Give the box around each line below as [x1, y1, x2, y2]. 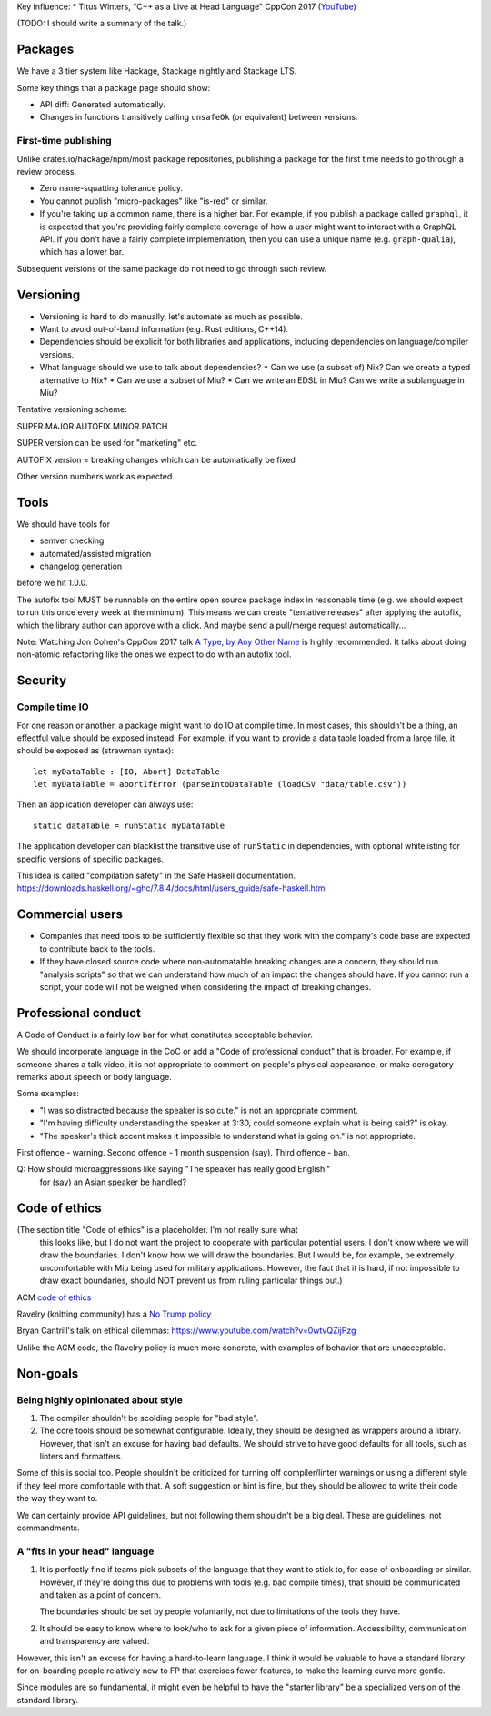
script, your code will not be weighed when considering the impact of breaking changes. [39, 981, 372, 992]
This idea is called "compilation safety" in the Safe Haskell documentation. [16, 870, 296, 882]
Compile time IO [16, 701, 90, 713]
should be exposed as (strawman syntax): [16, 745, 175, 756]
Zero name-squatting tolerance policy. [39, 183, 184, 194]
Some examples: [16, 1088, 79, 1099]
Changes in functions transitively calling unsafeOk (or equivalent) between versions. [39, 112, 358, 123]
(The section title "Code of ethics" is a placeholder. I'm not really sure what [16, 1224, 299, 1235]
